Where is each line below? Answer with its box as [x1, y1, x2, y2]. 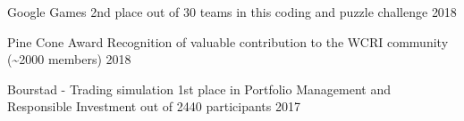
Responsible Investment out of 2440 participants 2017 [7, 97, 300, 116]
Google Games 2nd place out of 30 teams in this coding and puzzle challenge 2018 [7, 3, 457, 20]
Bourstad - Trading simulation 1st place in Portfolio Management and [7, 79, 391, 98]
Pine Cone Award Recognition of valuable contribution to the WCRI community [7, 32, 449, 51]
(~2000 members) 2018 [7, 50, 131, 69]
